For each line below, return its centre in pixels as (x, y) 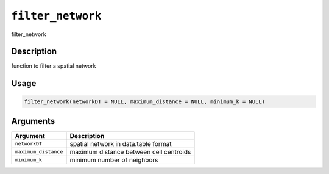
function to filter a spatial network (54, 66)
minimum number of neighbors (114, 160)
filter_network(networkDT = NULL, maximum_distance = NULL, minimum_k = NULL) (144, 102)
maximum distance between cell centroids (130, 151)
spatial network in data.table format (121, 143)
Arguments (33, 121)
